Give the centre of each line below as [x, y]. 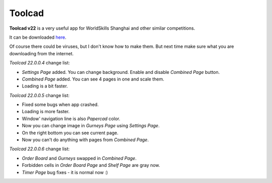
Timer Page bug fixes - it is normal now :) [65, 172]
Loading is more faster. [46, 112]
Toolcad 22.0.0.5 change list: [40, 95]
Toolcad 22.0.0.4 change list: [40, 63]
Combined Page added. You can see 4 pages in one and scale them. [93, 79]
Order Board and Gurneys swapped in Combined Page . [79, 158]
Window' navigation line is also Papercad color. [71, 119]
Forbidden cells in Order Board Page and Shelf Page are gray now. [91, 165]
